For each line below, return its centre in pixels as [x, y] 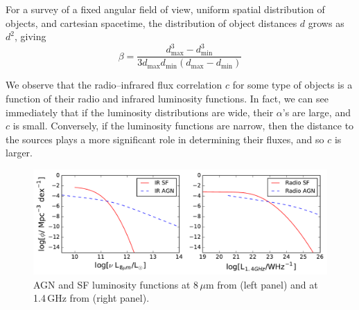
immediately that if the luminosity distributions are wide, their [140, 112]
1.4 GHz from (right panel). [91, 298]
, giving [30, 36]
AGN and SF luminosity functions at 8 [116, 284]
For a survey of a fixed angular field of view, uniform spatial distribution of [165, 9]
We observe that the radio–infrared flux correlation [114, 85]
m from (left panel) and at [262, 284]
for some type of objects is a [292, 85]
